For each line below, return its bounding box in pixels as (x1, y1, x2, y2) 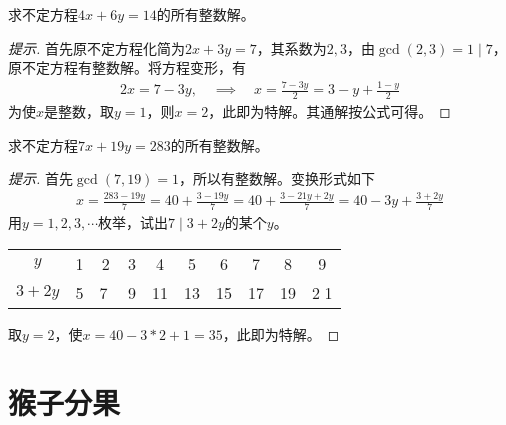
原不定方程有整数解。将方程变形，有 (8, 57, 246, 78)
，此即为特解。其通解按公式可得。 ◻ (208, 100, 451, 121)
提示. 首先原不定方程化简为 (8, 37, 185, 58)
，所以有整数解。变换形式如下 (179, 168, 376, 189)
